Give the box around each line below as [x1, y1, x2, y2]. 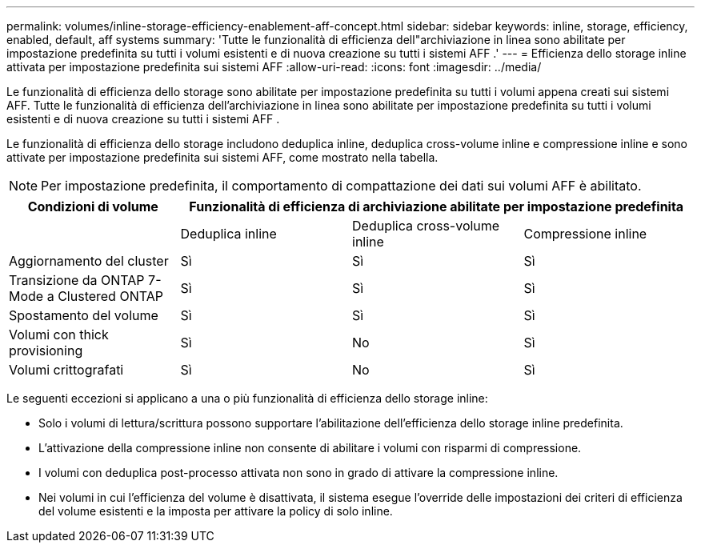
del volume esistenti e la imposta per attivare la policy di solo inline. [38, 504, 393, 518]
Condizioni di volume [27, 198, 158, 214]
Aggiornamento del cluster [9, 253, 169, 269]
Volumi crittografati [9, 362, 124, 378]
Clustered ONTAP [58, 288, 163, 304]
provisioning [9, 343, 83, 359]
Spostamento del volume [9, 307, 158, 323]
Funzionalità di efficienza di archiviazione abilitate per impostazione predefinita [189, 198, 684, 214]
